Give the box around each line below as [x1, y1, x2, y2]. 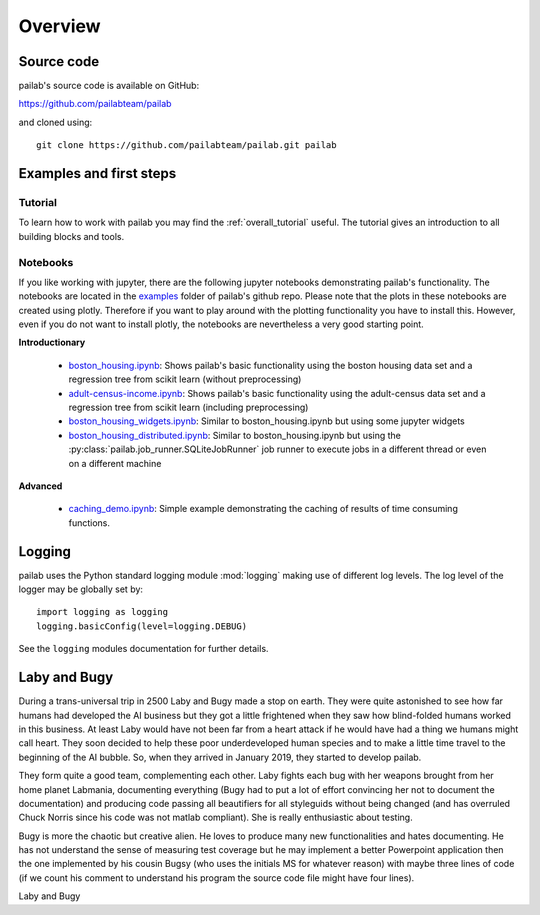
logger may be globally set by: [18, 583, 144, 595]
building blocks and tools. [18, 230, 125, 242]
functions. [68, 516, 110, 529]
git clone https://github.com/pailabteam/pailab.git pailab [36, 140, 337, 151]
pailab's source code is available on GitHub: [18, 80, 200, 92]
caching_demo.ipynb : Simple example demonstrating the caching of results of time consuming [68, 503, 459, 515]
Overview [18, 15, 101, 37]
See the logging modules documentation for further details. [18, 643, 269, 655]
